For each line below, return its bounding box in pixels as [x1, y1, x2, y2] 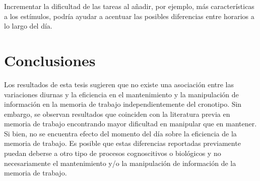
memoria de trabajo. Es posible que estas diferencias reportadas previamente [4, 138, 241, 148]
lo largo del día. [4, 21, 52, 31]
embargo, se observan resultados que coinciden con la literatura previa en [4, 108, 230, 119]
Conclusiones [4, 50, 96, 70]
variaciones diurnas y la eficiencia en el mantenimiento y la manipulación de [4, 89, 239, 99]
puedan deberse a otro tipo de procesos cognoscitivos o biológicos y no [4, 148, 221, 158]
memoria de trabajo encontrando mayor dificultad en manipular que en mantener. [4, 118, 257, 129]
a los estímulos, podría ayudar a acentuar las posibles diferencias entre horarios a [4, 11, 254, 21]
